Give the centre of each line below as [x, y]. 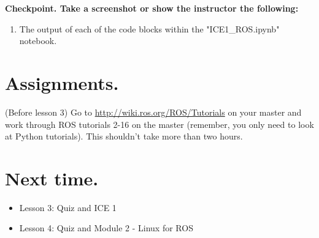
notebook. [38, 41]
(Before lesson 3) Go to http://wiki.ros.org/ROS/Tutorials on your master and [153, 112]
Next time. [52, 178]
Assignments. [62, 82]
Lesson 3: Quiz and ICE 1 [68, 207]
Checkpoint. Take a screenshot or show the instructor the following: [152, 8]
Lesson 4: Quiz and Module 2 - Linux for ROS [106, 228]
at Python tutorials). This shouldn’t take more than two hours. [124, 136]
